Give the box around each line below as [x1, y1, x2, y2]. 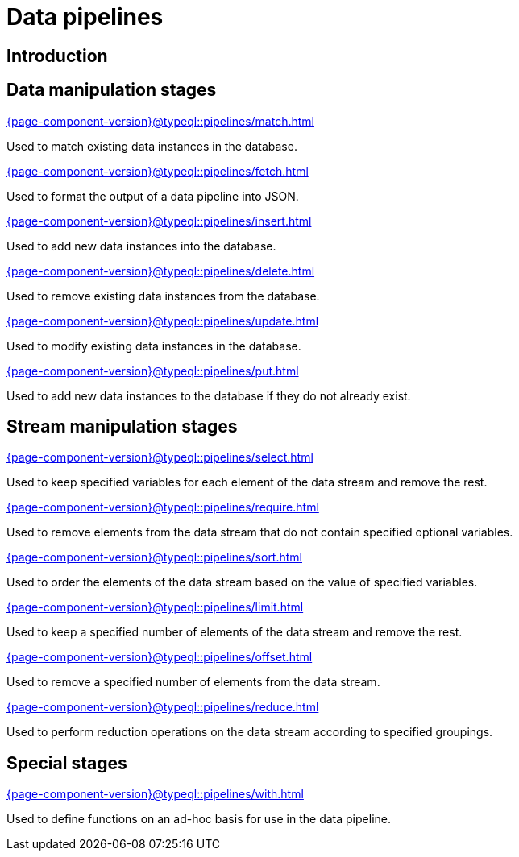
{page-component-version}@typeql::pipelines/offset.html [6, 650, 313, 664]
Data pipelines [6, 3, 164, 31]
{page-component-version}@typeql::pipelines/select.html [6, 450, 313, 465]
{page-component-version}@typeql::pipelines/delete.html [6, 263, 315, 278]
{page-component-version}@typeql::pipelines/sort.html [6, 550, 302, 565]
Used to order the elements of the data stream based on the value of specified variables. [6, 575, 478, 590]
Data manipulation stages [6, 80, 217, 101]
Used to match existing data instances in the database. [6, 139, 297, 153]
